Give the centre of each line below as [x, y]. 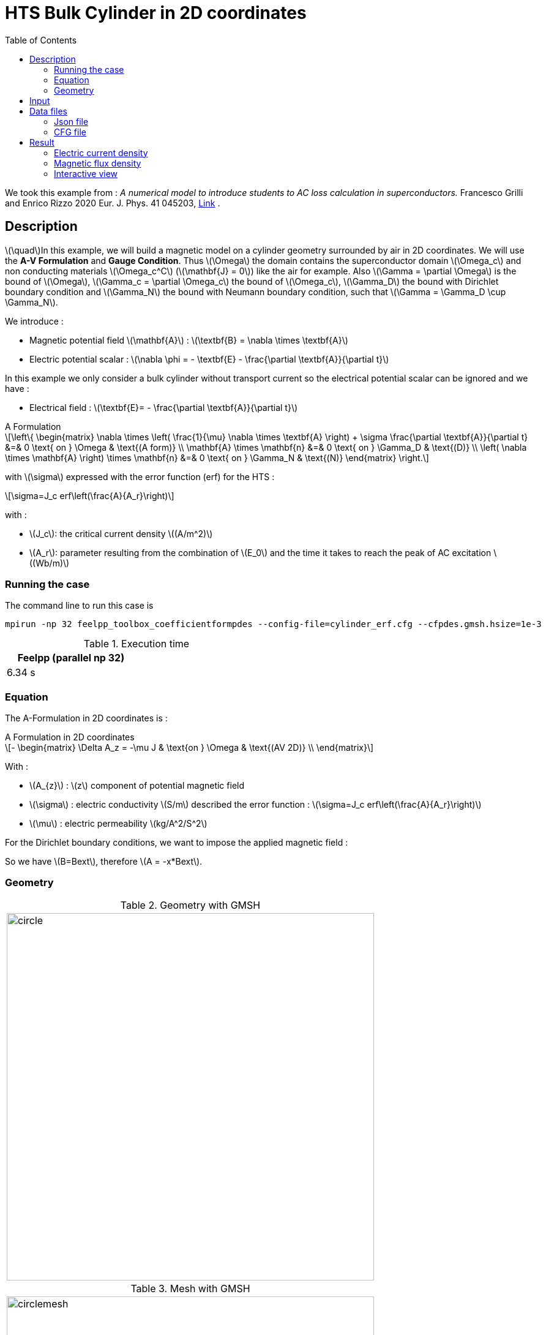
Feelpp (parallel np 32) [71, 658]
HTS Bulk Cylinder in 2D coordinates [156, 13]
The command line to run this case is [79, 606]
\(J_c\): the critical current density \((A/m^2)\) [121, 533]
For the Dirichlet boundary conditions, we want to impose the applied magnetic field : [177, 843]
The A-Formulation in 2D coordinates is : [86, 718]
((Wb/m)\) [50, 563]
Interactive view [86, 173]
